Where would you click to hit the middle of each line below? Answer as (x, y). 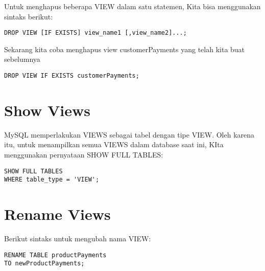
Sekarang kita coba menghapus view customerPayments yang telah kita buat (125, 49)
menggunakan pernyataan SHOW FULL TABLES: (84, 154)
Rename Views (57, 214)
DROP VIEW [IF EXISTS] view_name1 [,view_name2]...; (95, 33)
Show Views (47, 110)
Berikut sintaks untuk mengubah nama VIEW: (78, 239)
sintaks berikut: (29, 16)
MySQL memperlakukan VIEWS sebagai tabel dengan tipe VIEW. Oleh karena (129, 134)
